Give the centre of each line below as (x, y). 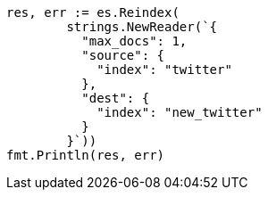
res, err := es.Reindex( (93, 12)
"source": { (123, 55)
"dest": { (116, 98)
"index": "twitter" (164, 70)
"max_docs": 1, (134, 41)
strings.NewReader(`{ (142, 27)
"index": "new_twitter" (180, 112)
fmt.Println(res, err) (86, 155)
